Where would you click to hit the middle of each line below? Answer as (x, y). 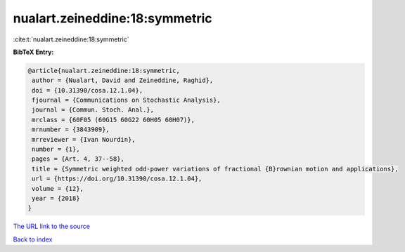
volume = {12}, (58, 188)
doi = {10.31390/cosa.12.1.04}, (88, 90)
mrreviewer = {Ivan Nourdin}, (84, 139)
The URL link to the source (52, 226)
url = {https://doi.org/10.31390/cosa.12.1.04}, (117, 179)
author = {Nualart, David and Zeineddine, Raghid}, (123, 80)
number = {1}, (56, 150)
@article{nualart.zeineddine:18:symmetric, (104, 71)
